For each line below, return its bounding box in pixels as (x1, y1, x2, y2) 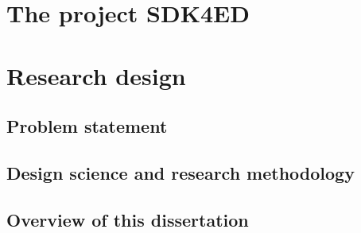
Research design (6, 59, 186, 91)
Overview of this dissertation (6, 207, 249, 231)
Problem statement (6, 114, 168, 138)
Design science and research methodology (6, 160, 355, 184)
